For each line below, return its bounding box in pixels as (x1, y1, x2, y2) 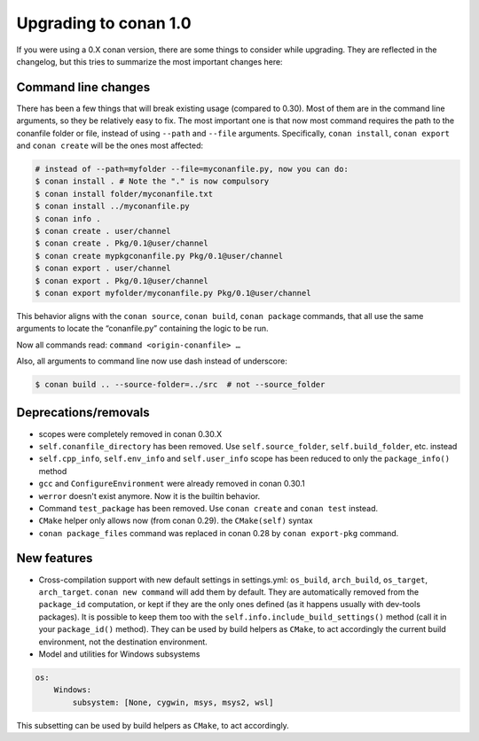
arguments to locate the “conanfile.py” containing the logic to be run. (16, 324, 270, 334)
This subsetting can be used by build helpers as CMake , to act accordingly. (16, 720, 290, 730)
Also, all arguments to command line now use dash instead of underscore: (16, 355, 287, 367)
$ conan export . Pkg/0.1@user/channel (35, 276, 208, 285)
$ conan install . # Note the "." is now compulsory (35, 176, 270, 186)
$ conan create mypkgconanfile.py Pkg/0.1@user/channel (35, 251, 284, 261)
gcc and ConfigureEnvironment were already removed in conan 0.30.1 (38, 479, 305, 489)
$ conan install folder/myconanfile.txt (35, 189, 213, 199)
